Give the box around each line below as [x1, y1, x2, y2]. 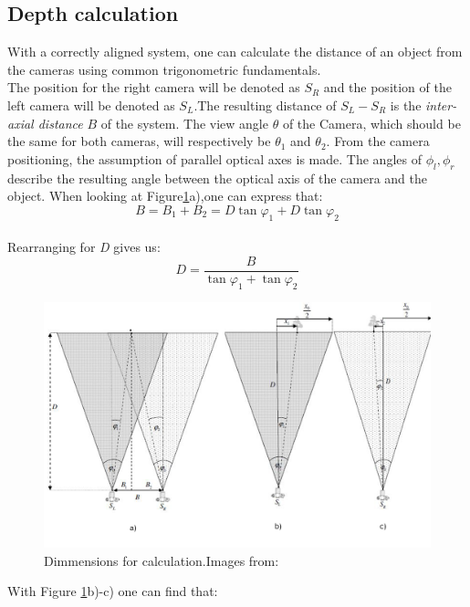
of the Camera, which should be [282, 113, 461, 132]
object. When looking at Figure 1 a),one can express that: [7, 186, 323, 205]
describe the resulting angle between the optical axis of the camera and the [7, 168, 427, 187]
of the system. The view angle [100, 113, 268, 132]
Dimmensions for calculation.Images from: [44, 550, 279, 570]
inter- [425, 95, 457, 114]
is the [390, 95, 422, 114]
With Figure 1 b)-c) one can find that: [7, 581, 218, 601]
